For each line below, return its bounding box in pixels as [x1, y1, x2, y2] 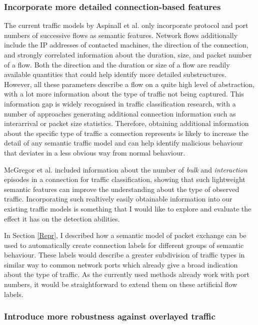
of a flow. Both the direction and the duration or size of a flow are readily [4, 59, 230, 69]
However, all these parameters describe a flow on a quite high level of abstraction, [4, 78, 254, 89]
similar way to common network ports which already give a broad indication [4, 259, 238, 269]
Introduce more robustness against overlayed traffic [4, 310, 215, 322]
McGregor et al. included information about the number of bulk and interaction [4, 164, 247, 174]
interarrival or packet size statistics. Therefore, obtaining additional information [4, 118, 249, 128]
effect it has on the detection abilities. [4, 213, 120, 223]
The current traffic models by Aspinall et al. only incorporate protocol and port [4, 20, 248, 30]
